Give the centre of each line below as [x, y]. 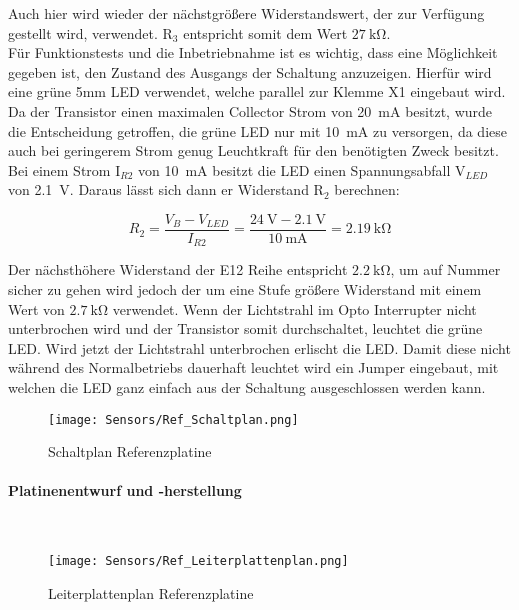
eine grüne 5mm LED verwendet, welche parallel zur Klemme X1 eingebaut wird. [257, 91]
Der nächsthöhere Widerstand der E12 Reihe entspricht [178, 269]
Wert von [36, 308]
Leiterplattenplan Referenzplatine [151, 592]
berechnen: [367, 189]
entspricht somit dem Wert [265, 32]
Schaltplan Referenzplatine [130, 451]
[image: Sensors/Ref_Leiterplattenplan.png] [198, 561]
